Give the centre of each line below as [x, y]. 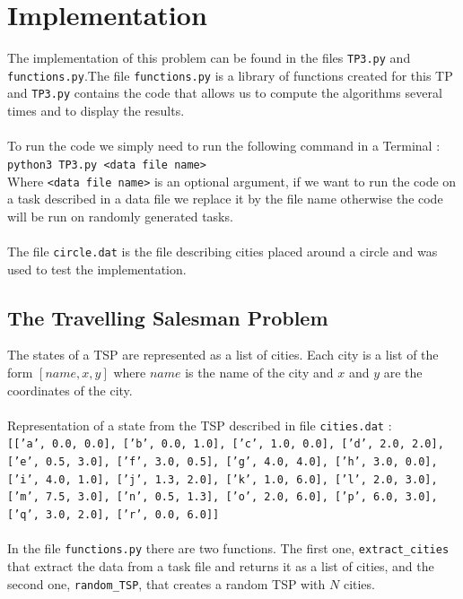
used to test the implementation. [97, 269]
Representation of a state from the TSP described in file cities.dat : [200, 425]
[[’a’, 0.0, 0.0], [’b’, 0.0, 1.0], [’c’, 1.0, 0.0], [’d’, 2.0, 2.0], [226, 444]
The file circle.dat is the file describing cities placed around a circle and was [223, 251]
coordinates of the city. [70, 390]
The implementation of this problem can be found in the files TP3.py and [209, 58]
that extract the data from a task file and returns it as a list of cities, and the [221, 565]
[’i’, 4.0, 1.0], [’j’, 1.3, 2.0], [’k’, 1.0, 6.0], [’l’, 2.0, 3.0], [223, 479]
